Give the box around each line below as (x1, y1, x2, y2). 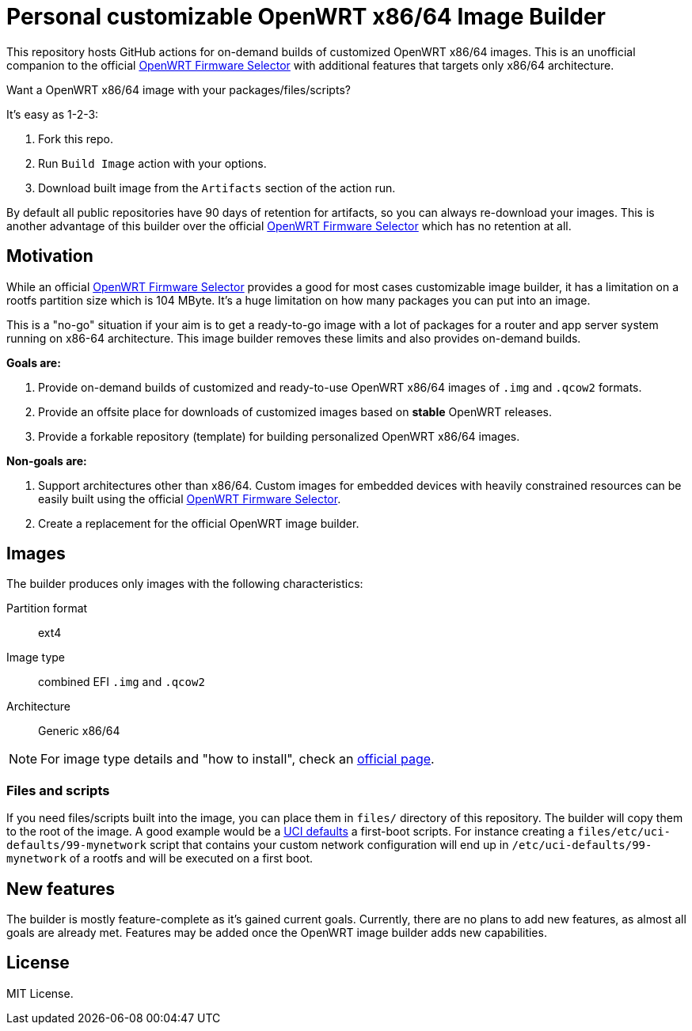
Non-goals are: (6, 453, 87, 468)
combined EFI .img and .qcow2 (38, 675, 205, 689)
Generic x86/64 (38, 724, 120, 738)
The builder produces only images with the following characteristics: (6, 577, 363, 591)
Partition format (6, 601, 88, 616)
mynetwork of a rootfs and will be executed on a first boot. (6, 851, 314, 866)
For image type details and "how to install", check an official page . (40, 751, 435, 768)
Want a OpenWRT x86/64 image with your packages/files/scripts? (6, 82, 351, 97)
